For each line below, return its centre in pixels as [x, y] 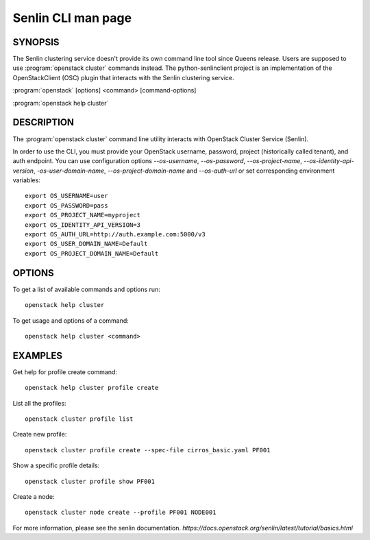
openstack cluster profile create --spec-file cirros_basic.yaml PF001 [148, 450]
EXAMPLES [38, 355]
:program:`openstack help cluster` [61, 103]
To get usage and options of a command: [71, 320]
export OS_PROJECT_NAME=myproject [83, 215]
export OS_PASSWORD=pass [66, 205]
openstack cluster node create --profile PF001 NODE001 [121, 513]
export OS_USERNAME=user [66, 196]
